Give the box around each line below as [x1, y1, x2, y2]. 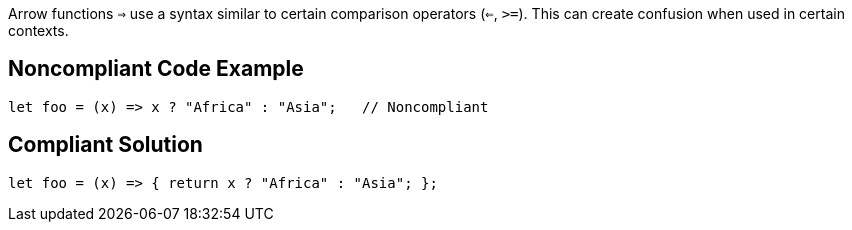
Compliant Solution [8, 132, 203, 158]
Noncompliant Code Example [8, 56, 304, 82]
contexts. [8, 22, 69, 39]
